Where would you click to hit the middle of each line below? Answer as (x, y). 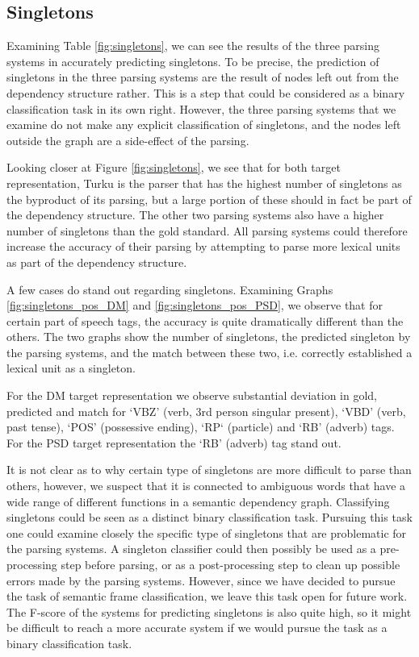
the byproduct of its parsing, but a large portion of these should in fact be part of (209, 199)
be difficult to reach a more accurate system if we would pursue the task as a (197, 628)
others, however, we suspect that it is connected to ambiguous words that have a (206, 486)
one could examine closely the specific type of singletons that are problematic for (207, 532)
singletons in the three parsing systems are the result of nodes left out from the (203, 77)
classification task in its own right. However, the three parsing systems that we (201, 108)
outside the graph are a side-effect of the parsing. (128, 140)
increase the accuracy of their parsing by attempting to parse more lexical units (203, 246)
